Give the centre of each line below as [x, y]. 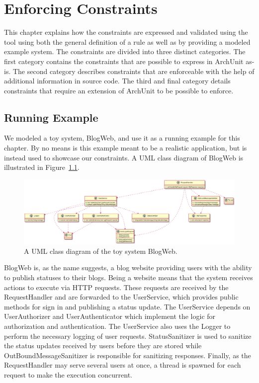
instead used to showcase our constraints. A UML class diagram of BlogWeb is [124, 157]
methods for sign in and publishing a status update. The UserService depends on [127, 306]
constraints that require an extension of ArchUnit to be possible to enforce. [119, 90]
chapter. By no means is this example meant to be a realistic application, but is [126, 148]
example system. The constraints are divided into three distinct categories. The [125, 51]
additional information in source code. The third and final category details [117, 81]
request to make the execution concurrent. [68, 375]
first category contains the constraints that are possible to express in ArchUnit [124, 61]
